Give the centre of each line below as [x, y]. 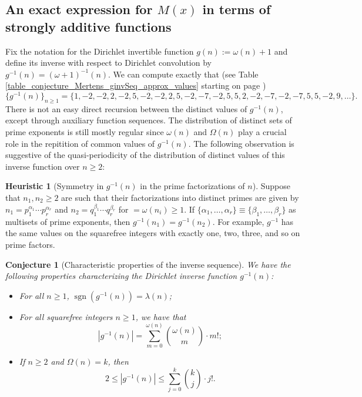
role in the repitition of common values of [80, 143]
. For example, [238, 221]
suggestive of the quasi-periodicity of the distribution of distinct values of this [145, 155]
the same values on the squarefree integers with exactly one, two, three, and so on [153, 233]
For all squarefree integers [66, 316]
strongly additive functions [88, 26]
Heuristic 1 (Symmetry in [55, 186]
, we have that [161, 316]
